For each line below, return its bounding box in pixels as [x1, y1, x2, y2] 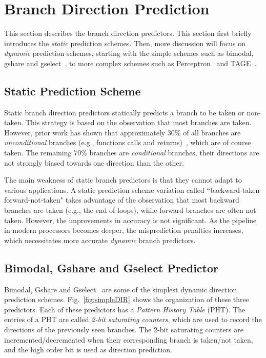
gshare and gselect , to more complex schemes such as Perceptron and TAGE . [4, 57, 257, 68]
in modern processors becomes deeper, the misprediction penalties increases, [4, 225, 243, 235]
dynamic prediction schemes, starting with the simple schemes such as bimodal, [4, 48, 254, 58]
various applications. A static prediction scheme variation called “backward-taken [4, 184, 260, 195]
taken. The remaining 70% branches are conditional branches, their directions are [4, 147, 259, 158]
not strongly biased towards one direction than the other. [4, 157, 184, 168]
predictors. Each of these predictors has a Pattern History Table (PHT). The [4, 304, 245, 314]
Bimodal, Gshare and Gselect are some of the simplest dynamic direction [4, 284, 237, 294]
